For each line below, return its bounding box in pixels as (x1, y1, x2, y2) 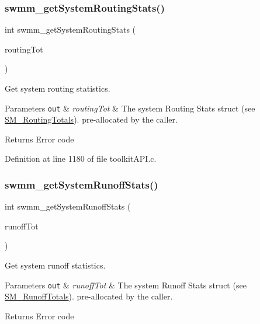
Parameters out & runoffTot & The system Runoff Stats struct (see (5, 278, 247, 291)
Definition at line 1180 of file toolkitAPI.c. (5, 152, 157, 165)
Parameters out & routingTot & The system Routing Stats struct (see (5, 102, 255, 114)
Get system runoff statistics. (5, 259, 106, 271)
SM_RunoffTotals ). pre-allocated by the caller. (5, 290, 173, 302)
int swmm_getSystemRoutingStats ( (5, 23, 136, 36)
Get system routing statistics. (5, 82, 110, 94)
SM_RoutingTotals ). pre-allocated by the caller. (5, 113, 178, 126)
